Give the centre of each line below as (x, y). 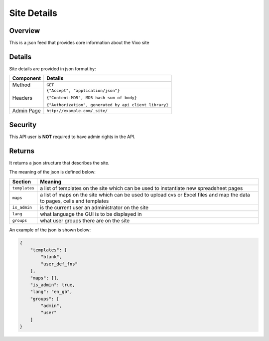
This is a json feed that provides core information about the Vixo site (79, 43)
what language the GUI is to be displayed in (91, 214)
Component (27, 78)
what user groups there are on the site (85, 220)
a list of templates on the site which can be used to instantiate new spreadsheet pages (141, 188)
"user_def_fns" (59, 264)
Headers (22, 98)
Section (22, 181)
